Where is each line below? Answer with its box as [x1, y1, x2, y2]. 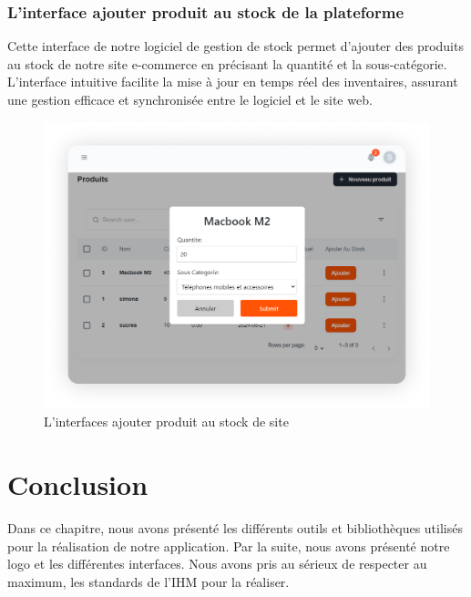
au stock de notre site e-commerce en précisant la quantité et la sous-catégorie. [7, 54, 447, 73]
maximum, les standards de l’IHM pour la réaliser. [7, 571, 290, 591]
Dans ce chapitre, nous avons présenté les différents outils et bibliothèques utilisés [7, 519, 463, 537]
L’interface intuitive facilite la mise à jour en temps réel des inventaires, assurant [7, 72, 458, 91]
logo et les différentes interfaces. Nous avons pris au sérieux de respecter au [7, 554, 427, 573]
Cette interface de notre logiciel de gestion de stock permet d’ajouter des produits [7, 36, 464, 56]
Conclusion [7, 466, 148, 503]
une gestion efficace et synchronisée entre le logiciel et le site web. [7, 90, 373, 108]
